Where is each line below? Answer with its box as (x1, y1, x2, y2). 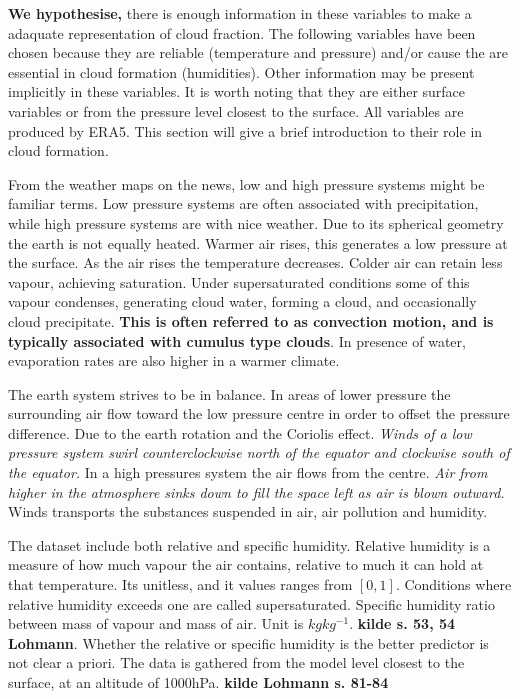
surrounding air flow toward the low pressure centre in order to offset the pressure (8, 403, 510, 424)
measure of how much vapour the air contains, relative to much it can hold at (8, 554, 484, 575)
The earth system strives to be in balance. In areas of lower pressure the (8, 383, 451, 404)
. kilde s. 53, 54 (349, 613, 456, 634)
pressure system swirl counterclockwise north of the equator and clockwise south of (8, 442, 510, 463)
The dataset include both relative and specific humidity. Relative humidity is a (8, 534, 491, 555)
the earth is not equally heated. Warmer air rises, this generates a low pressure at (8, 232, 508, 253)
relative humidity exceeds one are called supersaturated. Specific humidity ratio (8, 593, 495, 614)
